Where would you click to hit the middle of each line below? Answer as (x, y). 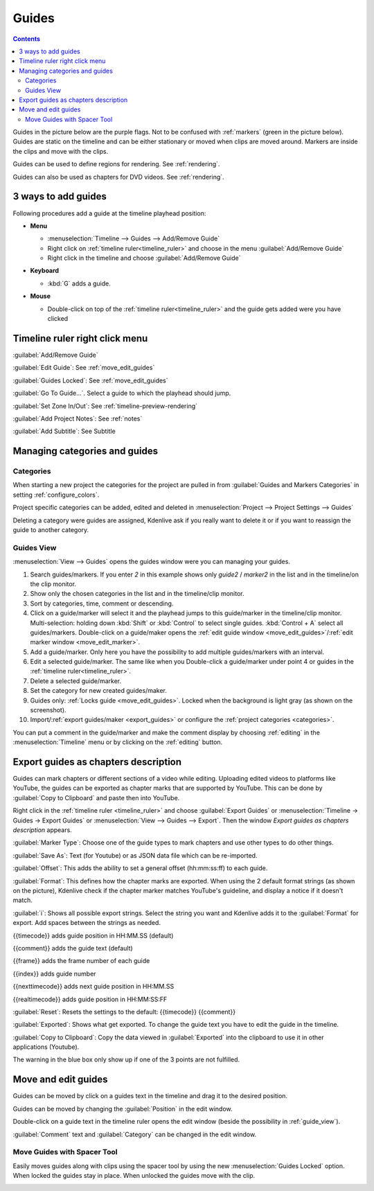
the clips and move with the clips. (61, 151)
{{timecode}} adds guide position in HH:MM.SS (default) (93, 935)
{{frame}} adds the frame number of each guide (81, 961)
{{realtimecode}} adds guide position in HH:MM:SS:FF (90, 999)
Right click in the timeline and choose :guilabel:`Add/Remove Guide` (144, 258)
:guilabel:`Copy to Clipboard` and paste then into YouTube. (96, 797)
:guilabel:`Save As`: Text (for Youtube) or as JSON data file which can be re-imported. (135, 855)
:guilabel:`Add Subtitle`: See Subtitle (64, 431)
